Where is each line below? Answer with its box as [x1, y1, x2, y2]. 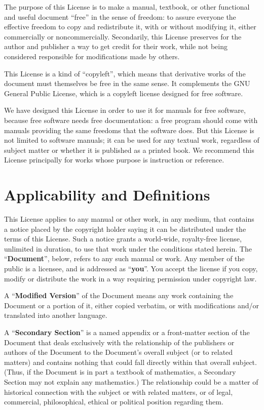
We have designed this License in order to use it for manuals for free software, [4, 105, 246, 115]
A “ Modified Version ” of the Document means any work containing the [4, 290, 234, 301]
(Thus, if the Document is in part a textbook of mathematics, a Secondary [4, 366, 236, 377]
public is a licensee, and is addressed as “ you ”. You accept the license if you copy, [4, 263, 258, 273]
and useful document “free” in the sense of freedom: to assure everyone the [4, 11, 236, 22]
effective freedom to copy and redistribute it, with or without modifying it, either [4, 21, 256, 32]
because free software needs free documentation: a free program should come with [4, 114, 258, 125]
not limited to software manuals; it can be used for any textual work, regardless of [4, 135, 259, 145]
